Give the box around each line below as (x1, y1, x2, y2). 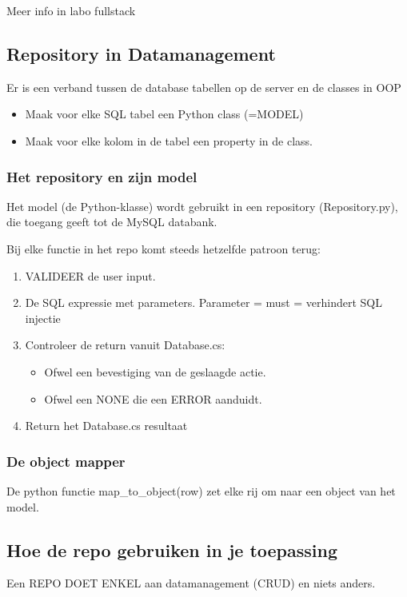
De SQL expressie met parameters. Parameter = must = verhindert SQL (25, 294, 383, 311)
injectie (25, 309, 61, 326)
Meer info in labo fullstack (6, 2, 136, 18)
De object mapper (6, 451, 126, 471)
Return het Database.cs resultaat (25, 417, 188, 434)
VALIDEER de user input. (25, 267, 156, 284)
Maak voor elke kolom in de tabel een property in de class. (25, 132, 313, 149)
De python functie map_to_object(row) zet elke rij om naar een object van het (6, 482, 396, 499)
